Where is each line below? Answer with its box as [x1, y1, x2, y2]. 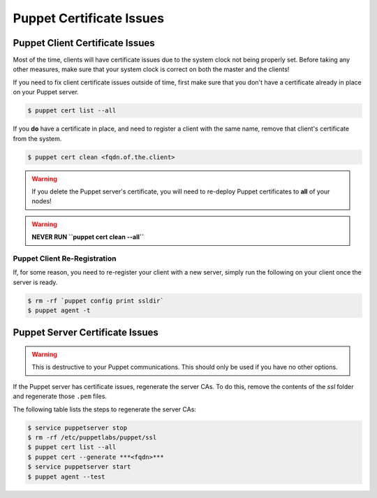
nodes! [31, 197, 52, 205]
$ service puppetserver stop [27, 423, 128, 432]
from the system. [13, 134, 62, 142]
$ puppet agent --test [27, 472, 105, 481]
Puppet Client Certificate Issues [13, 37, 155, 49]
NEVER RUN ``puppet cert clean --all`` [31, 233, 145, 241]
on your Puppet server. [13, 88, 80, 96]
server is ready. [13, 278, 58, 286]
